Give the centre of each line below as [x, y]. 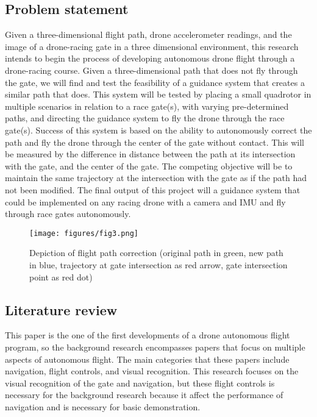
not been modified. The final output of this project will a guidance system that [153, 189]
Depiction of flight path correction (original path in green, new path [156, 253]
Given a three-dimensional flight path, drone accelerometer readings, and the [148, 34]
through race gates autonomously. [68, 214]
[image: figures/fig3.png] [84, 233]
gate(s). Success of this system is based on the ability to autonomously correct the [158, 130]
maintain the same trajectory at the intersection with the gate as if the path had [156, 178]
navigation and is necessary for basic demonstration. [103, 406]
